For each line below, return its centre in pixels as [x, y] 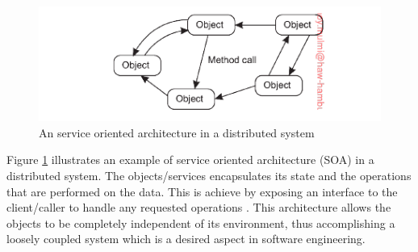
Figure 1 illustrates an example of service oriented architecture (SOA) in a [190, 160]
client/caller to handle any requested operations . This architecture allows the [199, 207]
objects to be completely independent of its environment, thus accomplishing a [201, 223]
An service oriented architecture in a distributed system [177, 132]
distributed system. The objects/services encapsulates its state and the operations [209, 176]
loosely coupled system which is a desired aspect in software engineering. [186, 239]
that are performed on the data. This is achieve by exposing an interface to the [202, 191]
